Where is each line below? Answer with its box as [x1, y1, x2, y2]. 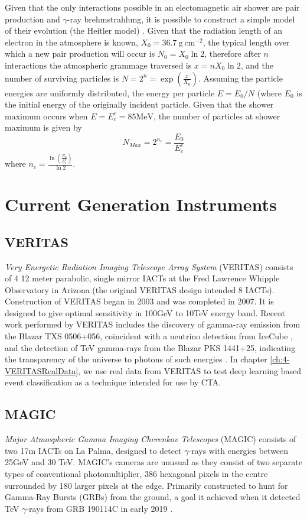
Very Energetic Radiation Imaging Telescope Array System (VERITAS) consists [5, 260, 293, 273]
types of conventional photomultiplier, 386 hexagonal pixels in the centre [5, 468, 268, 480]
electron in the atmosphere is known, [5, 35, 138, 48]
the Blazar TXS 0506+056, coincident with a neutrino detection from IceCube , [5, 330, 293, 342]
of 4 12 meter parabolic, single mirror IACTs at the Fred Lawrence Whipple [5, 272, 280, 284]
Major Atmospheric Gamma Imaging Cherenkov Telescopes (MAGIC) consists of [5, 433, 296, 445]
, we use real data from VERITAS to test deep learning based [78, 364, 302, 377]
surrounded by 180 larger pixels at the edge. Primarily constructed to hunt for [5, 479, 288, 491]
